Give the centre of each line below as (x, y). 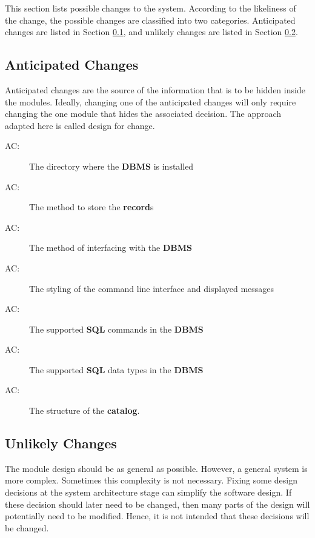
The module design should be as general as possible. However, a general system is (156, 468)
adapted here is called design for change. (80, 125)
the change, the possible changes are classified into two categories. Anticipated (150, 20)
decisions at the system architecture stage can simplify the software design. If (148, 492)
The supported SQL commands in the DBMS (116, 329)
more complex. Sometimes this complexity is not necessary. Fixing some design (151, 480)
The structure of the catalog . (85, 410)
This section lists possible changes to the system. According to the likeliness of (151, 8)
